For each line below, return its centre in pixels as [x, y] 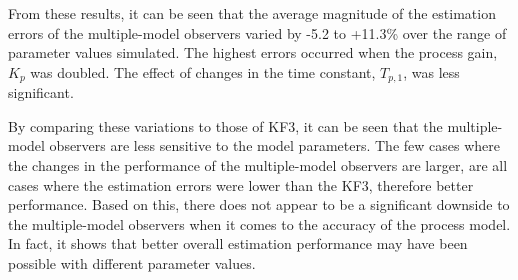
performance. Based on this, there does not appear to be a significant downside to [259, 204]
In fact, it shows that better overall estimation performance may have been [238, 243]
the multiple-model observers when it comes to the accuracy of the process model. [259, 223]
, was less [431, 71]
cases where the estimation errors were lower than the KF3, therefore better [241, 184]
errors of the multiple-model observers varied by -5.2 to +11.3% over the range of [257, 32]
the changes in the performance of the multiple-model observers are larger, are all [258, 165]
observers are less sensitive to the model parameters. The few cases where [274, 145]
